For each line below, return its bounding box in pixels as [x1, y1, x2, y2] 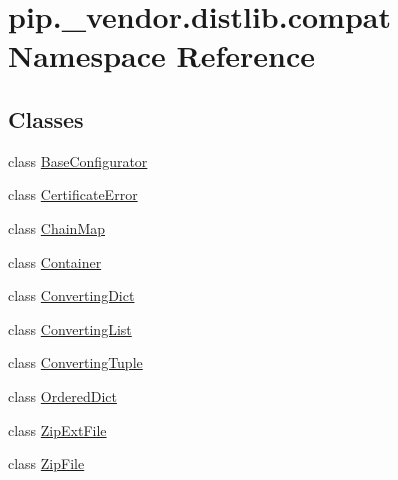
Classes [8, 103, 84, 134]
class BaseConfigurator [8, 150, 148, 171]
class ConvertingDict [8, 285, 135, 306]
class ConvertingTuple [8, 352, 143, 373]
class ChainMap [8, 217, 106, 238]
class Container [8, 251, 102, 272]
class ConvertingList [8, 318, 132, 339]
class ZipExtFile [8, 419, 107, 440]
